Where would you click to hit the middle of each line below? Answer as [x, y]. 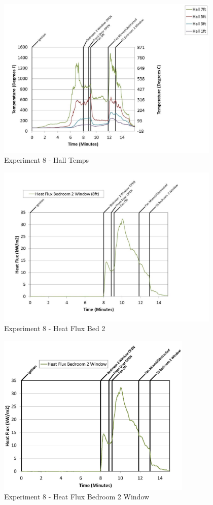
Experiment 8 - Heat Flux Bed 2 [55, 328]
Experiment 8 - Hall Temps [47, 160]
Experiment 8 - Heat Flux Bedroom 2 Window [77, 497]
